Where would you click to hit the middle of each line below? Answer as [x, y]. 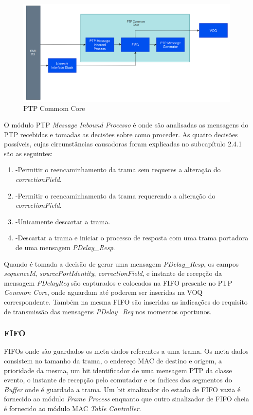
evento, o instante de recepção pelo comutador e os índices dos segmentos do [118, 380]
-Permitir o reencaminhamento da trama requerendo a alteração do [115, 195]
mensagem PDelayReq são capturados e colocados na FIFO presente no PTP [118, 282]
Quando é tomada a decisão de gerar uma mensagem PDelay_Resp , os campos [121, 263]
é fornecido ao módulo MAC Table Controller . [72, 408]
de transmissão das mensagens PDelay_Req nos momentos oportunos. [108, 311]
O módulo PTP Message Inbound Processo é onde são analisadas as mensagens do [126, 125]
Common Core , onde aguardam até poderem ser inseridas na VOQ [103, 292]
